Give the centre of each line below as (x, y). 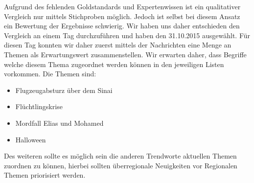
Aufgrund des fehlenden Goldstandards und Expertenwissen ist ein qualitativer (122, 6)
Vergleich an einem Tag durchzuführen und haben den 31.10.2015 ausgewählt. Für (127, 35)
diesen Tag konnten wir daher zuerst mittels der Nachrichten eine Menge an (118, 45)
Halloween (31, 139)
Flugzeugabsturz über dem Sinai (64, 90)
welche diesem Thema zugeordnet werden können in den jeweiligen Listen (114, 64)
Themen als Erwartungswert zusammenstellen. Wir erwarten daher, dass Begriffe (125, 54)
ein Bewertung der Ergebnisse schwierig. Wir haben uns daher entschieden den (122, 26)
